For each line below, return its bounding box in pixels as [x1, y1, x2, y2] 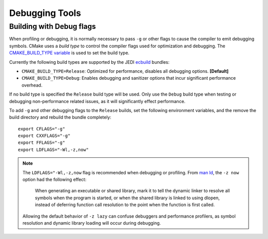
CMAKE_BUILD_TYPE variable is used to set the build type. [9, 50, 130, 56]
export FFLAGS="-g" [18, 140, 66, 145]
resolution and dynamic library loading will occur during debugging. [22, 220, 161, 226]
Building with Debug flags [9, 22, 96, 31]
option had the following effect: [22, 177, 87, 183]
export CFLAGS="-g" [18, 126, 66, 131]
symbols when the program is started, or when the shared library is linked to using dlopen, [35, 195, 220, 201]
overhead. [21, 82, 43, 88]
